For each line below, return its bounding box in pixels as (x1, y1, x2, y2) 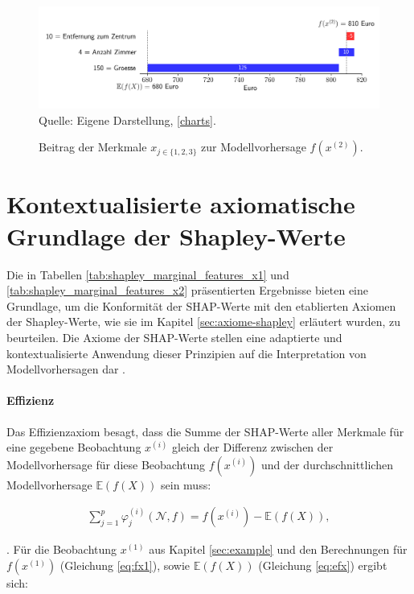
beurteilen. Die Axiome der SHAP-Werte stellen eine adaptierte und (6, 328, 342, 345)
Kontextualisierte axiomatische (6, 188, 355, 221)
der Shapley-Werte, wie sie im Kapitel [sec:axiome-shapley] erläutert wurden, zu (6, 313, 401, 330)
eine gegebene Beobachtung (6, 439, 141, 456)
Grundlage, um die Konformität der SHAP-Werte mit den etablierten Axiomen (6, 297, 396, 314)
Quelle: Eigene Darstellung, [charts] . (39, 111, 216, 128)
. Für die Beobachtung (6, 541, 117, 558)
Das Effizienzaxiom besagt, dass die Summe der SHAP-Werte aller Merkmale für (6, 423, 404, 439)
